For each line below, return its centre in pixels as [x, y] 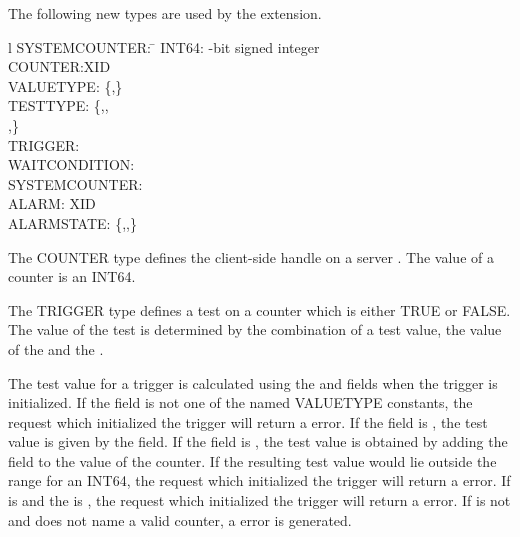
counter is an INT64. [72, 276]
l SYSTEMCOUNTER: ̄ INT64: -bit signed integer [164, 46]
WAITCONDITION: [71, 164]
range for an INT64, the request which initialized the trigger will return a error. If [259, 480]
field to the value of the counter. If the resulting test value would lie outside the [252, 460]
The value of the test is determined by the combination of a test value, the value [255, 329]
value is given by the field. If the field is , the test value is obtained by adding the [258, 441]
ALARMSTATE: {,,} [72, 222]
